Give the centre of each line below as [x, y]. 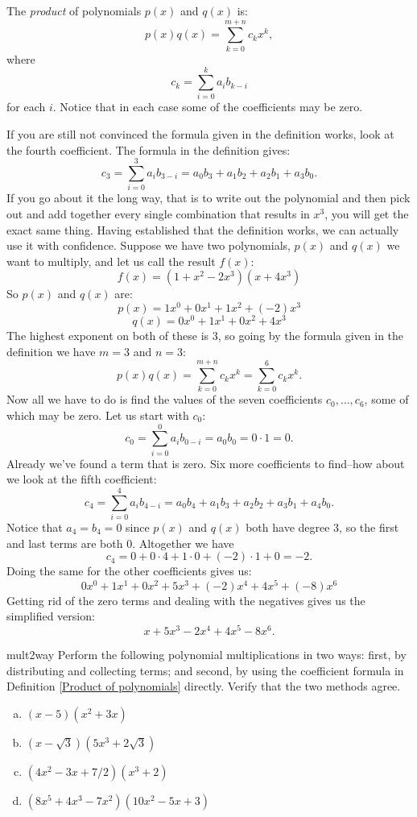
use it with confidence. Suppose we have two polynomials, [149, 245]
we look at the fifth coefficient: [82, 479]
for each [26, 107]
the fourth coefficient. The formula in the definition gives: [149, 149]
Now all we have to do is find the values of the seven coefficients [165, 399]
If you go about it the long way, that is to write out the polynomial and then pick [208, 198]
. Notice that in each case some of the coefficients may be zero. [208, 107]
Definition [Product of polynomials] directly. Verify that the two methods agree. [204, 686]
